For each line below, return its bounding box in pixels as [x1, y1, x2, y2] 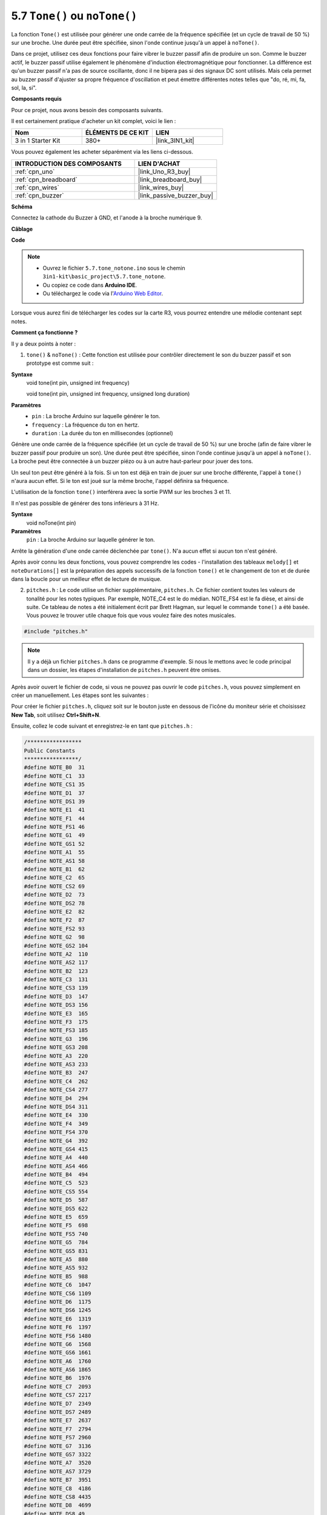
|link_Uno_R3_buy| [137, 167, 191, 176]
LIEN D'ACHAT [137, 159, 180, 168]
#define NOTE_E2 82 [24, 908, 85, 915]
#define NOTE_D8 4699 [24, 1502, 91, 1509]
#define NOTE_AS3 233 [24, 1061, 88, 1068]
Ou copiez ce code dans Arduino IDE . [42, 281, 137, 288]
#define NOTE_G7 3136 [24, 1442, 91, 1450]
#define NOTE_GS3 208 [24, 1044, 88, 1051]
